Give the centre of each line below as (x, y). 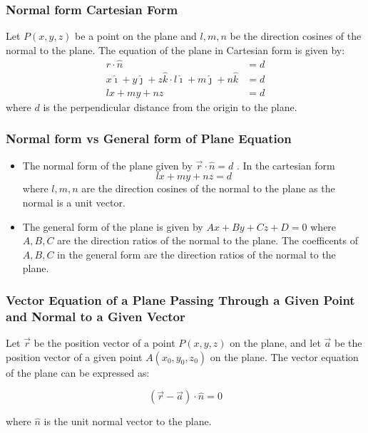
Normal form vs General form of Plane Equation (149, 139)
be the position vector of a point (104, 343)
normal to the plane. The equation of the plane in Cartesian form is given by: (175, 49)
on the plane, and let (275, 343)
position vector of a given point (74, 356)
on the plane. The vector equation (284, 356)
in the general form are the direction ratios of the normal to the (196, 254)
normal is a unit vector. (74, 202)
